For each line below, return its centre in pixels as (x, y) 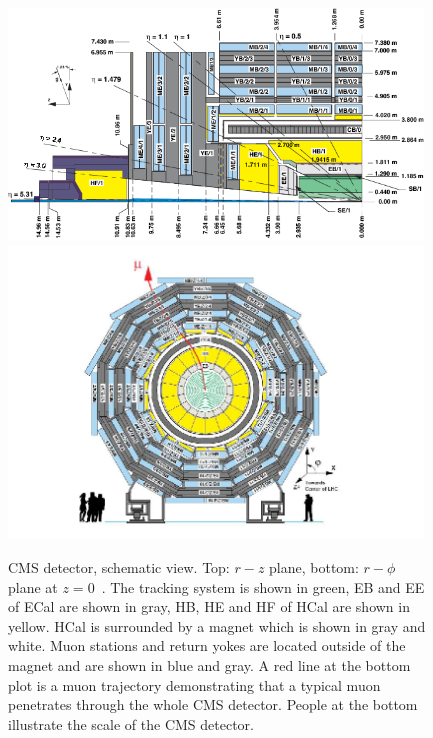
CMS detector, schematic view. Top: (119, 566)
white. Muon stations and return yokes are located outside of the (207, 645)
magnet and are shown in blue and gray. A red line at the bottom (209, 664)
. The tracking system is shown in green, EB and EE (263, 586)
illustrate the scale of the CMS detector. (131, 723)
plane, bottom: (314, 566)
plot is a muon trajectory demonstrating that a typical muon (194, 684)
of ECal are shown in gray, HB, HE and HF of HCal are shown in (209, 606)
